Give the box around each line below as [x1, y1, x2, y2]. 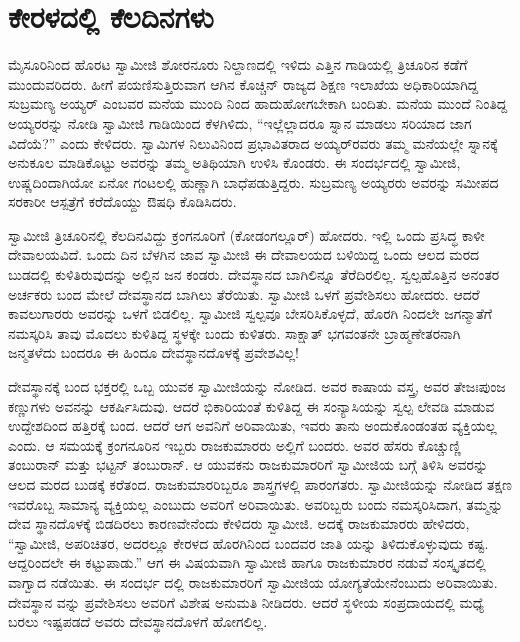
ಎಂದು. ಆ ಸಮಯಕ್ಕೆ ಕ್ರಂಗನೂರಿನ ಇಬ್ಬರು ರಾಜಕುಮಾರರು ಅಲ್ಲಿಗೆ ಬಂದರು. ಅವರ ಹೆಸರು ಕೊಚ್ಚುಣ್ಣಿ [8, 434, 462, 455]
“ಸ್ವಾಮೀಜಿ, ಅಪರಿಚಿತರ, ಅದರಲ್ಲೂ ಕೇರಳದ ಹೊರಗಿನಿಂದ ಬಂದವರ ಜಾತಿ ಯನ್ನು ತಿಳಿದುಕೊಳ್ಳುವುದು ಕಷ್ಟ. [8, 532, 489, 553]
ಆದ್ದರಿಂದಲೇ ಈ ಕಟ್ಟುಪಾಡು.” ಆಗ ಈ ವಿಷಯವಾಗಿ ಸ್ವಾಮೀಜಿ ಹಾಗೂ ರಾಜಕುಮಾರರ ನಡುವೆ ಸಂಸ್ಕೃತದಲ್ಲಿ [8, 552, 486, 573]
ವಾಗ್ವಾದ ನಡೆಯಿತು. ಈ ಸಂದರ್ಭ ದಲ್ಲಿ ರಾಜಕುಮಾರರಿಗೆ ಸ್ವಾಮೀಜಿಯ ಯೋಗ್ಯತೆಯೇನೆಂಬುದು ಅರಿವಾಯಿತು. [8, 571, 498, 592]
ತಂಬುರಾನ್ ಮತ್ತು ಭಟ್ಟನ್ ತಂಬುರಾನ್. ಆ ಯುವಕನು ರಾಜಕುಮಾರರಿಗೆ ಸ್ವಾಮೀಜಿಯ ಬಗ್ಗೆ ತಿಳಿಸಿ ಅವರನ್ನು [8, 454, 489, 475]
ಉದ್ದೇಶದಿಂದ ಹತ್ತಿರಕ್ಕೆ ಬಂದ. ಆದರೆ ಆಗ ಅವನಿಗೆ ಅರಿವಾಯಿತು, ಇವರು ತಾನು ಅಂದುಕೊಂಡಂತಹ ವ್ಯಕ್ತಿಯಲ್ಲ [8, 415, 497, 436]
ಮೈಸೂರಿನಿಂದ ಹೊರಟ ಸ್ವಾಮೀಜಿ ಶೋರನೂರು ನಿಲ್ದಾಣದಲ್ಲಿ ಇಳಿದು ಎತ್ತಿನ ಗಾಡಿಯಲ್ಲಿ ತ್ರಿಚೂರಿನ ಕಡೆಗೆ [8, 54, 468, 75]
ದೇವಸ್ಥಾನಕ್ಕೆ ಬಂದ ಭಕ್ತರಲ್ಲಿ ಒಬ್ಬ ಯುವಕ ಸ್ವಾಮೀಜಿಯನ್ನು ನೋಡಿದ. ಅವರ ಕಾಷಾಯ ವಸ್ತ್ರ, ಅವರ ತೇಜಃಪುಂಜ [8, 376, 506, 397]
